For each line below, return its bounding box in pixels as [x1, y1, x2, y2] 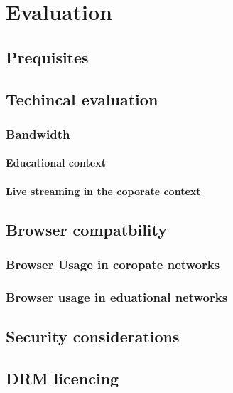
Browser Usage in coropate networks [6, 255, 220, 273]
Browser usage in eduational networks [6, 288, 228, 305]
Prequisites [6, 46, 89, 68]
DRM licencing [6, 367, 119, 389]
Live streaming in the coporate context [6, 183, 201, 198]
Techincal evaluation [6, 88, 158, 110]
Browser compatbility [6, 218, 168, 240]
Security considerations [6, 325, 180, 347]
